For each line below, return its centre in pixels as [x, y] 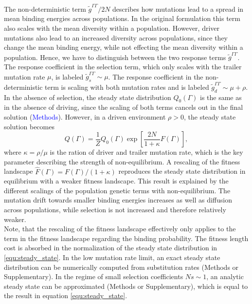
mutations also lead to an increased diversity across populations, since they [116, 37]
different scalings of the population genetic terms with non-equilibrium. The [117, 190]
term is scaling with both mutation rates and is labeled [127, 87]
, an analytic [225, 276]
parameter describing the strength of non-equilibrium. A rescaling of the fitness [122, 161]
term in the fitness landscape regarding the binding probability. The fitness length [126, 238]
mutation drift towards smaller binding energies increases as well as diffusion [118, 200]
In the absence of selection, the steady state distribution [88, 97]
